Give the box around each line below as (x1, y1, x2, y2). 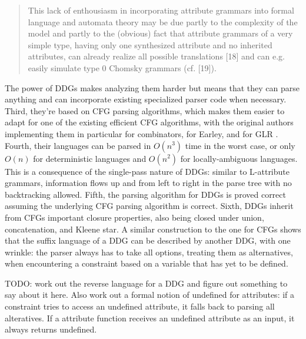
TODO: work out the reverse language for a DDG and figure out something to (5, 277, 288, 289)
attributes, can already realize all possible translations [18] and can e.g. (28, 50, 285, 62)
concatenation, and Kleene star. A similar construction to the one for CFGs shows (5, 222, 301, 235)
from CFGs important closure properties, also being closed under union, (5, 211, 264, 223)
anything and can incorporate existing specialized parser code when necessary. (5, 93, 287, 105)
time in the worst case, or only (185, 139, 295, 151)
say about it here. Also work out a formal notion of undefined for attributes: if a (5, 288, 295, 301)
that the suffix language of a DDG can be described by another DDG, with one (5, 234, 291, 247)
